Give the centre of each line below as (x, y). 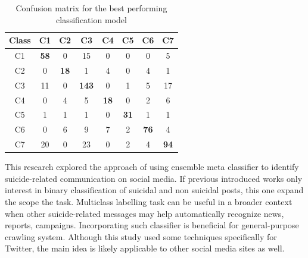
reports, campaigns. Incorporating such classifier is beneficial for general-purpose (152, 225)
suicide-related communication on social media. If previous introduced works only (154, 178)
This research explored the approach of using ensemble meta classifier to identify (152, 167)
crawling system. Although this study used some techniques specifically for (141, 236)
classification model (91, 19)
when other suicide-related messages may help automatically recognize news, (144, 213)
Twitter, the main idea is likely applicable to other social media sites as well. (145, 248)
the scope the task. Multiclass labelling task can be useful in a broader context (149, 201)
